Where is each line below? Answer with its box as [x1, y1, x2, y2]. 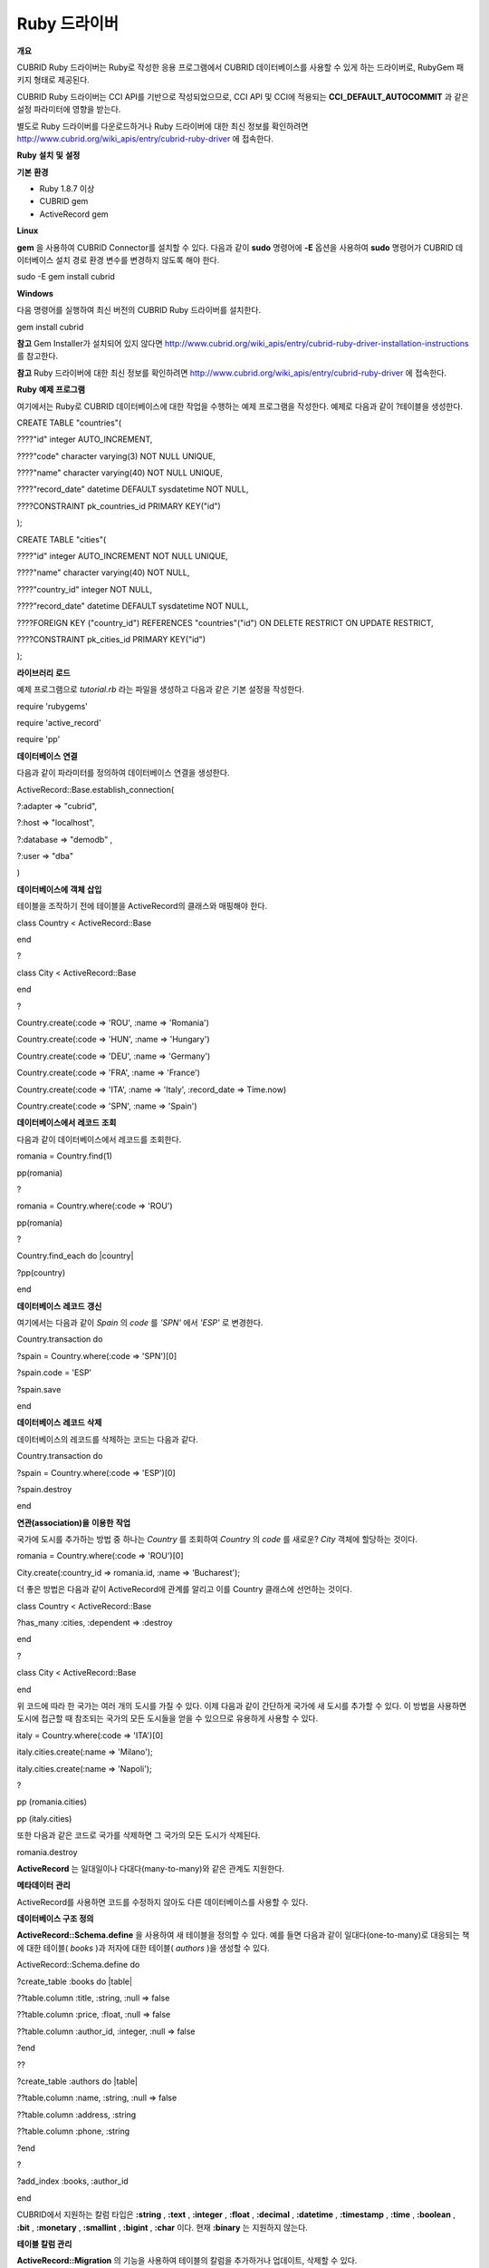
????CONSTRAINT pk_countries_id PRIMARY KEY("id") [16, 500, 221, 512]
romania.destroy [16, 1846, 78, 1857]
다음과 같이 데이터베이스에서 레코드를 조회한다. [16, 1134, 182, 1145]
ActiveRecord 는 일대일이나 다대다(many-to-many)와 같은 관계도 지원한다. [16, 1862, 285, 1873]
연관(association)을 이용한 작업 [16, 1517, 131, 1528]
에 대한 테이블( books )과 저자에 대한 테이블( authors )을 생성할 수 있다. [16, 1942, 271, 1953]
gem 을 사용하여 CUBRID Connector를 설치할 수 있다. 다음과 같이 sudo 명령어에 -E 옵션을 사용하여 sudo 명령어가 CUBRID [16, 241, 454, 253]
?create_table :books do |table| [16, 1976, 133, 1987]
